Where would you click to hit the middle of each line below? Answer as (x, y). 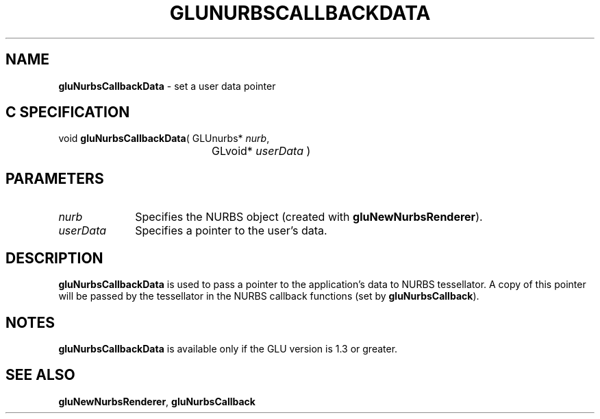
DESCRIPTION (54, 258)
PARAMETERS (55, 178)
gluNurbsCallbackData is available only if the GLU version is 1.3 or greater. (228, 348)
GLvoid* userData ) (261, 151)
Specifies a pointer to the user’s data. (231, 231)
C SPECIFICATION (68, 112)
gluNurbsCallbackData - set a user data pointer (167, 86)
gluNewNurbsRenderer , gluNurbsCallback (157, 401)
